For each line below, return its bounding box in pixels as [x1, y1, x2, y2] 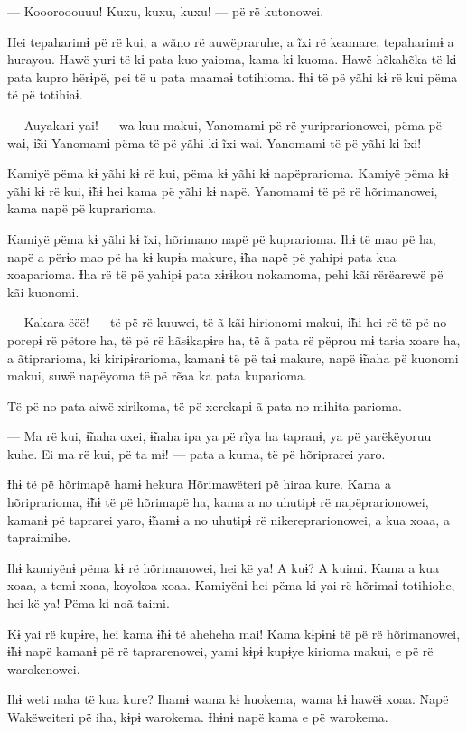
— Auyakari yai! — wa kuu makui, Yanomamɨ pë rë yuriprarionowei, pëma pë [7, 115, 442, 134]
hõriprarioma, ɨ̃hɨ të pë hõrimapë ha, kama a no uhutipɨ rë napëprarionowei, [7, 493, 429, 511]
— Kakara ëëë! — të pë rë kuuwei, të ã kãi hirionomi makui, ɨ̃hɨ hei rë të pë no [7, 313, 447, 332]
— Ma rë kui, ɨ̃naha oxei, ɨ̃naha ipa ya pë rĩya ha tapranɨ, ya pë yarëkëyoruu [7, 427, 432, 446]
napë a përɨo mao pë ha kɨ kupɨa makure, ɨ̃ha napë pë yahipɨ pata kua [7, 247, 397, 266]
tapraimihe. [7, 528, 71, 547]
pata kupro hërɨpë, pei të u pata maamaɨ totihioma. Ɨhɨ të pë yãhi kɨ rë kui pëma [7, 67, 458, 86]
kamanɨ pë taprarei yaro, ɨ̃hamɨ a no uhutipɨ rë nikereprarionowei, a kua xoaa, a [7, 510, 450, 529]
